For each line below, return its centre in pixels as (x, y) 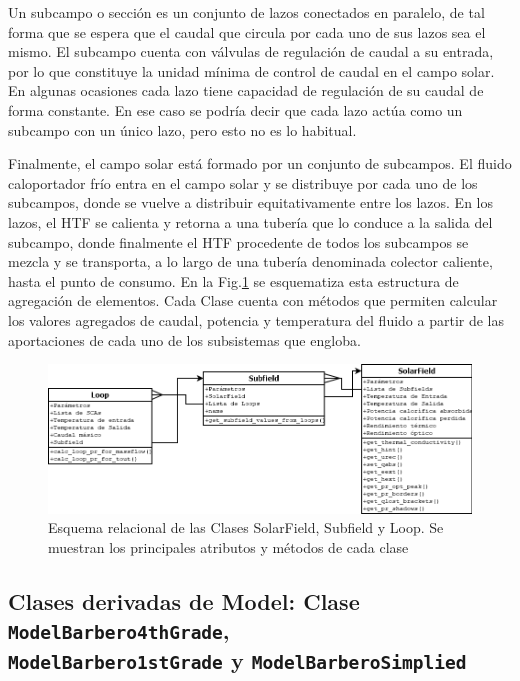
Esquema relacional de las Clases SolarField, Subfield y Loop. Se (246, 527)
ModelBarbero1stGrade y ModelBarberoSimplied (237, 660)
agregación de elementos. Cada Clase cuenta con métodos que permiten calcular (253, 300)
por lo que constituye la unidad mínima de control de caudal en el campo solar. (251, 70)
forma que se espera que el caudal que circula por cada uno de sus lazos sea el (247, 31)
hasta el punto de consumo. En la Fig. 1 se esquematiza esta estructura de (233, 280)
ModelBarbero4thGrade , (119, 630)
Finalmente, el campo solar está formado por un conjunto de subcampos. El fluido (260, 163)
